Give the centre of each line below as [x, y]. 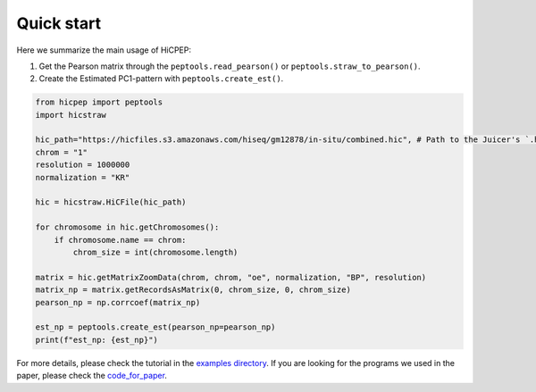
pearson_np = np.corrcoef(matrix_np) [118, 302]
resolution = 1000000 [83, 165]
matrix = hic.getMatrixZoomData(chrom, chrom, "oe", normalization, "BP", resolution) [231, 277]
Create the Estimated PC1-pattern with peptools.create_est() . [161, 79]
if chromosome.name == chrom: [120, 240]
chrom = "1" [62, 152]
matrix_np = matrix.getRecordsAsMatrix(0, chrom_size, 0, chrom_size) [193, 290]
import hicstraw [71, 115]
